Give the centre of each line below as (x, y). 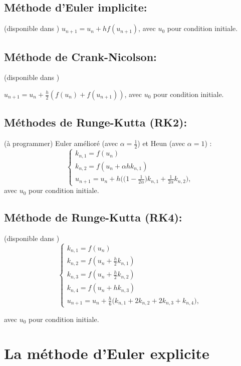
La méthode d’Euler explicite (107, 353)
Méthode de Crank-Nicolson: (80, 56)
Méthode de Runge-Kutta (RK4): (93, 217)
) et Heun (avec (161, 143)
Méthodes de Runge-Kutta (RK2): (96, 122)
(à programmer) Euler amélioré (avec (61, 143)
